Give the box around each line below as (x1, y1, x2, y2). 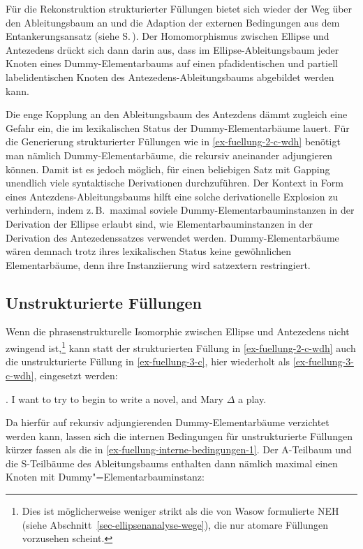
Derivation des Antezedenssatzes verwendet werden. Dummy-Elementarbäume (6, 230, 339, 244)
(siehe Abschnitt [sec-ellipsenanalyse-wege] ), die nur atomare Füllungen (22, 517, 329, 532)
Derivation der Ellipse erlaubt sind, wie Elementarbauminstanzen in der (6, 216, 313, 230)
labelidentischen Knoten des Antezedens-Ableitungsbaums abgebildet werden (6, 69, 334, 84)
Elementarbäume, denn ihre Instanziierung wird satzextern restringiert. (6, 257, 311, 272)
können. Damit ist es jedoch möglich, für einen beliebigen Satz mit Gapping (6, 161, 330, 176)
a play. (238, 391, 267, 406)
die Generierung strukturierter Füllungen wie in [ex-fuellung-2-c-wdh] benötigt (6, 134, 341, 149)
